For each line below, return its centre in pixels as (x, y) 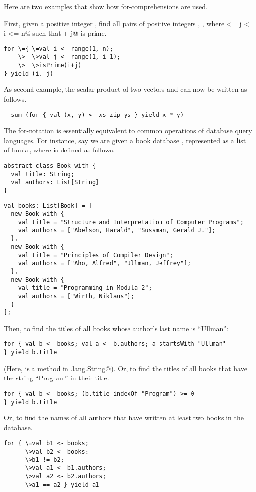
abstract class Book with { (50, 166)
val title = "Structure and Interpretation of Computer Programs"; (131, 222)
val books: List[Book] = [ (48, 206)
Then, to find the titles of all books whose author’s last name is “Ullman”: (116, 328)
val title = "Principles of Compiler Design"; (96, 255)
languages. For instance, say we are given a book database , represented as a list (125, 140)
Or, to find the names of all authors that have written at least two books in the (124, 418)
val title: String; (43, 174)
